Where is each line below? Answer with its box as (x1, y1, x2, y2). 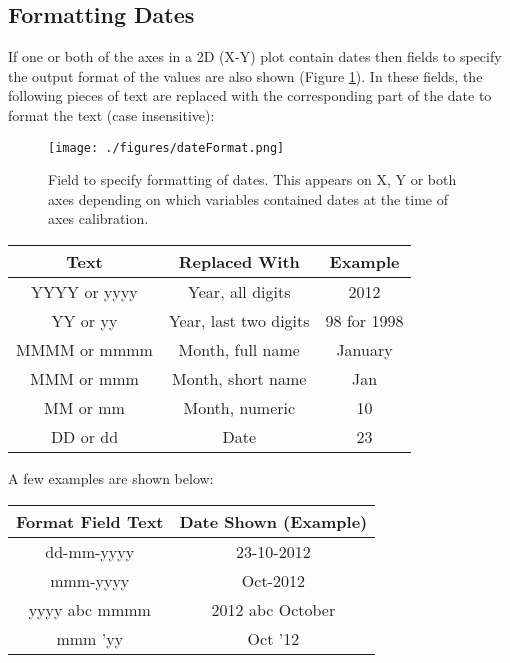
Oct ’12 (247, 626, 300, 650)
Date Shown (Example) (179, 509, 368, 533)
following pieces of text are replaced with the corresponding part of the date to (8, 85, 492, 106)
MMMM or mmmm (16, 338, 153, 362)
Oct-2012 (241, 568, 305, 592)
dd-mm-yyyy (45, 539, 135, 563)
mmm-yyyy (50, 568, 130, 592)
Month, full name (178, 338, 300, 362)
